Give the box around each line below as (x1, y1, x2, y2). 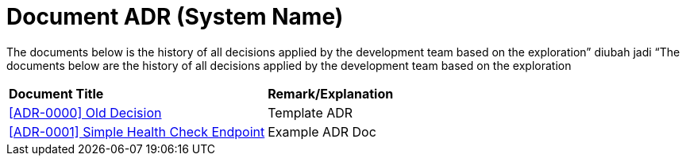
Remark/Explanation (268, 85, 394, 102)
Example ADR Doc (268, 123, 376, 140)
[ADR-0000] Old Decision (9, 104, 162, 121)
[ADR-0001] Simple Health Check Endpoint (9, 123, 265, 140)
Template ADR (268, 104, 353, 121)
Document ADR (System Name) (6, 3, 344, 30)
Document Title (9, 85, 104, 102)
